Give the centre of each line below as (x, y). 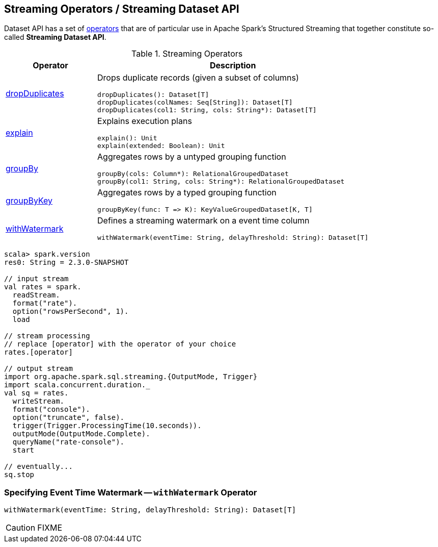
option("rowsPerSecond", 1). (71, 312)
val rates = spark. (43, 287)
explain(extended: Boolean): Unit (161, 146)
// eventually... (38, 467)
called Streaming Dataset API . (55, 37)
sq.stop (19, 475)
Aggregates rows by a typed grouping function (187, 193)
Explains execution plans (145, 121)
